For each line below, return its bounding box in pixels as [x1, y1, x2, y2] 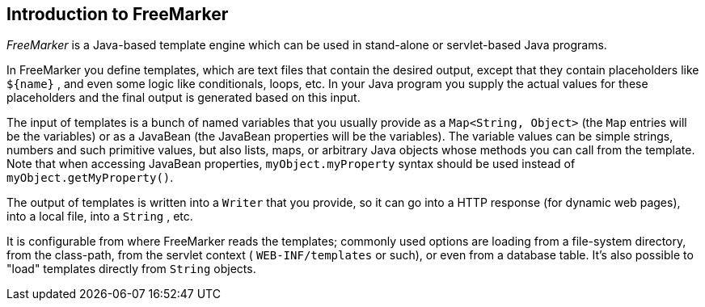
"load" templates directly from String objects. [6, 262, 256, 276]
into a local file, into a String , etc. [6, 209, 193, 224]
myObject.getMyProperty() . [6, 170, 174, 185]
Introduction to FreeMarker [6, 4, 229, 24]
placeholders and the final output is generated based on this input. [6, 90, 361, 105]
